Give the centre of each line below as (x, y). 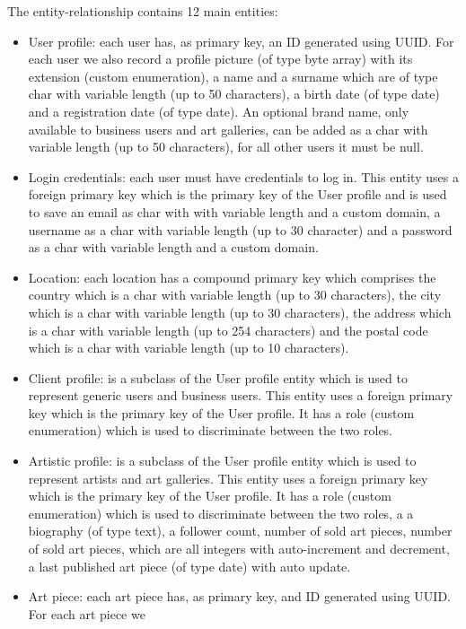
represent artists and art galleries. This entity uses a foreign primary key (228, 478)
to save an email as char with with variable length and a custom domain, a (234, 211)
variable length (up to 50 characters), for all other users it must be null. (226, 147)
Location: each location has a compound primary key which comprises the (232, 277)
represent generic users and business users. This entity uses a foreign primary (241, 395)
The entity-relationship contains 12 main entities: (143, 11)
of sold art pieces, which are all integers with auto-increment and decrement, (239, 549)
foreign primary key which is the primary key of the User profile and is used (237, 194)
